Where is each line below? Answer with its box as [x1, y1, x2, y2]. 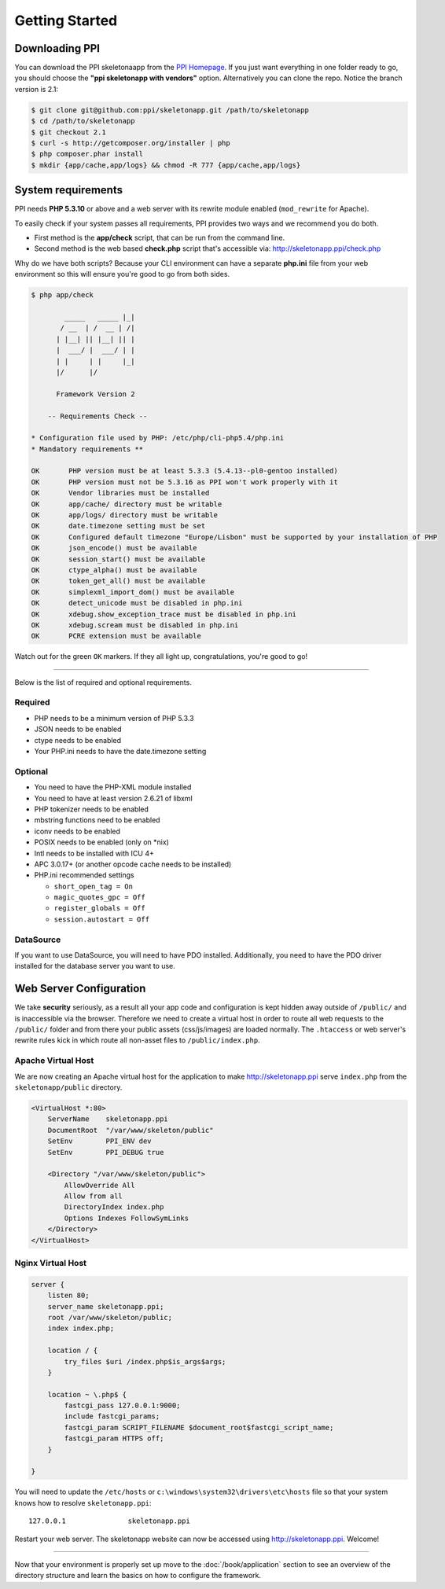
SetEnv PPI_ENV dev [47, 1137, 153, 1146]
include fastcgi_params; [64, 1412, 160, 1421]
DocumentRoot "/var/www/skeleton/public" [47, 1125, 214, 1135]
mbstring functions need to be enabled [34, 815, 160, 825]
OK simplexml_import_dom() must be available [31, 587, 235, 597]
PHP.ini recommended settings [34, 870, 134, 880]
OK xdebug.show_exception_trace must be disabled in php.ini [31, 609, 297, 619]
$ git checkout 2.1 [31, 127, 106, 137]
